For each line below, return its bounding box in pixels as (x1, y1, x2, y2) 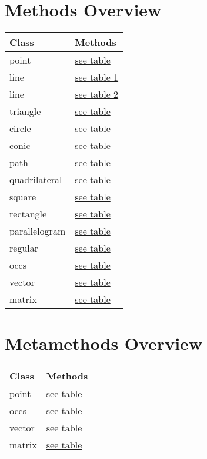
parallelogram (9, 224, 66, 238)
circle (9, 121, 31, 136)
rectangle (9, 207, 47, 221)
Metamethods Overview (5, 331, 203, 355)
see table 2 (75, 87, 119, 101)
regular (9, 241, 38, 255)
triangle (9, 104, 41, 118)
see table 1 (75, 70, 119, 84)
